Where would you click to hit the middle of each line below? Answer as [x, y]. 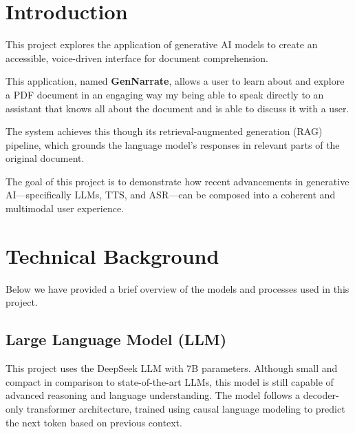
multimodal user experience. [65, 208]
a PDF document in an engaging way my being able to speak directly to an [165, 94]
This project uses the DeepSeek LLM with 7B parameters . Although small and [172, 368]
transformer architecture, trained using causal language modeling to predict [186, 408]
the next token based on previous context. [94, 422]
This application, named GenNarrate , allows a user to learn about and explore [175, 81]
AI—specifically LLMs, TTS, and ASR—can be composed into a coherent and [171, 195]
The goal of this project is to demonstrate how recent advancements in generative [177, 181]
